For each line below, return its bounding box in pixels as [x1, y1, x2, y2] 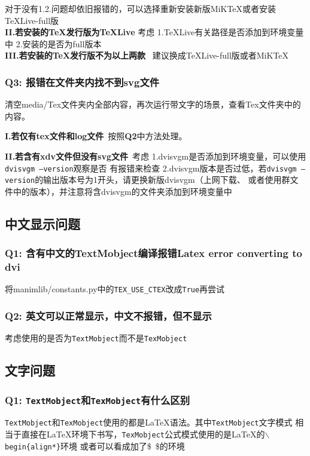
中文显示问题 [5, 214, 80, 232]
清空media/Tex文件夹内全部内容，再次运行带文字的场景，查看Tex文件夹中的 [5, 98, 301, 111]
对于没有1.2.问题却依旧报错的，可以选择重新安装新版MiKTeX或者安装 [5, 2, 276, 14]
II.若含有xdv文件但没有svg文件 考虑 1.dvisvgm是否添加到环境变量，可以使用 [5, 149, 306, 162]
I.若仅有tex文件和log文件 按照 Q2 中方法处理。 [5, 130, 187, 142]
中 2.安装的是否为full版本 [5, 37, 102, 50]
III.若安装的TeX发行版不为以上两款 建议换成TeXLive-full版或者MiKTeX [5, 49, 289, 62]
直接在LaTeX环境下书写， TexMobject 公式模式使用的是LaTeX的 [21, 428, 265, 440]
